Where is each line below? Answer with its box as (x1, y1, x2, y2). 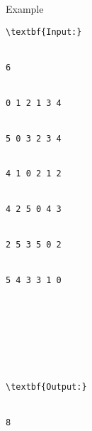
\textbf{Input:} (6, 26, 82, 37)
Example (6, 1, 44, 16)
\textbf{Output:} (6, 382, 87, 393)
